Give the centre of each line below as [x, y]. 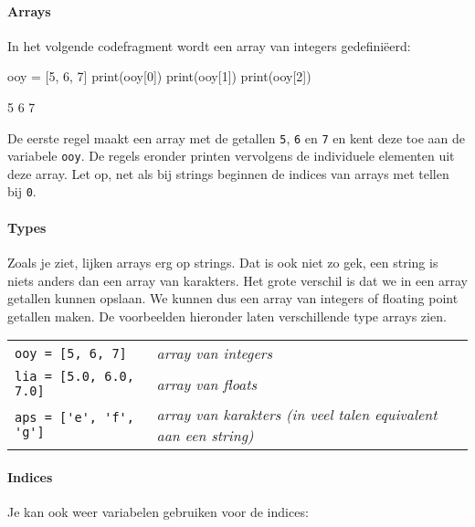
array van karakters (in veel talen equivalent [297, 415]
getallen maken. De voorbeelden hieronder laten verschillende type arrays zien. [227, 316]
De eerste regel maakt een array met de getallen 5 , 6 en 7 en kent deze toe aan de [236, 137]
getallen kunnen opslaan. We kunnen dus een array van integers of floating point [233, 298]
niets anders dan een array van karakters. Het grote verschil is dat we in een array [237, 280]
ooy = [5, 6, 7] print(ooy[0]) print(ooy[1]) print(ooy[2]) [159, 76]
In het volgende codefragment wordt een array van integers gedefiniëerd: [209, 45]
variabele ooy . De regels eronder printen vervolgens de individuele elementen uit [231, 156]
